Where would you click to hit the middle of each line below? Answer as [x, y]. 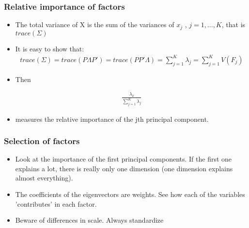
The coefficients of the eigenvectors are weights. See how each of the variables [130, 194]
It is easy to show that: [50, 48]
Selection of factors [42, 140]
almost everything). [44, 178]
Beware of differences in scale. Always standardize [89, 220]
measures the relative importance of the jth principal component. [112, 119]
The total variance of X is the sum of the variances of [95, 24]
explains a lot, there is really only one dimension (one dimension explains [124, 168]
